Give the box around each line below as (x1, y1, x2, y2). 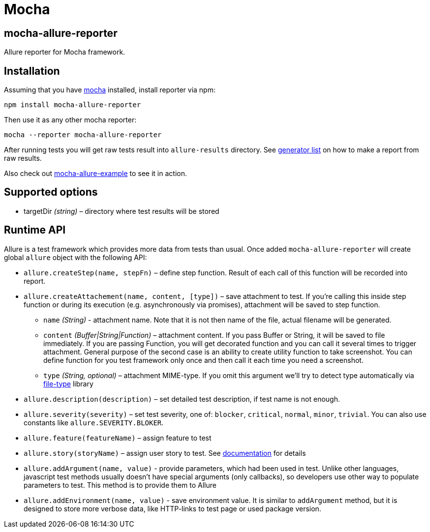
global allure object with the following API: (4, 253, 147, 262)
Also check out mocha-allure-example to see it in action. (4, 169, 187, 178)
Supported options (4, 186, 98, 199)
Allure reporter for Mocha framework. (4, 48, 125, 57)
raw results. (4, 154, 42, 163)
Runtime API (4, 224, 66, 236)
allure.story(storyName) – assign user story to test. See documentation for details (24, 448, 306, 457)
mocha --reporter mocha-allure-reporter (4, 131, 162, 139)
